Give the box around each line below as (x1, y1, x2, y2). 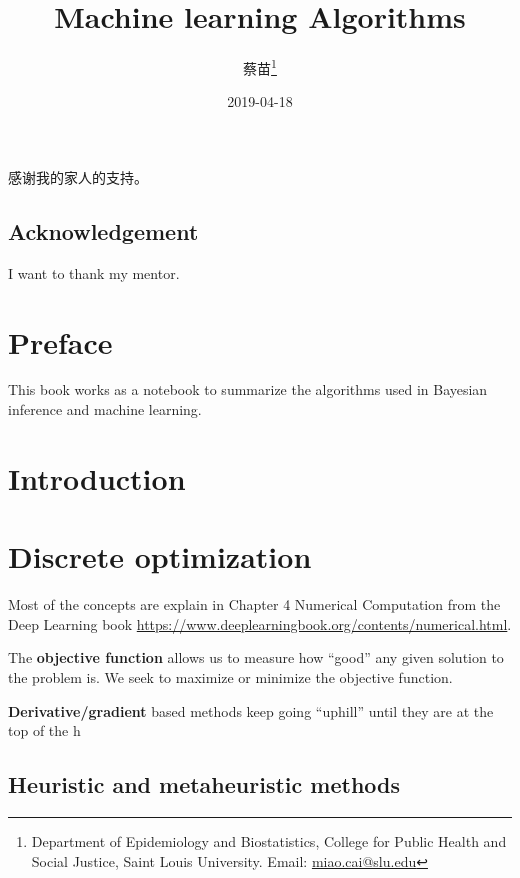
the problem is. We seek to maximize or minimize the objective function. (8, 666, 453, 687)
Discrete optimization (8, 536, 312, 577)
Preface (8, 321, 113, 362)
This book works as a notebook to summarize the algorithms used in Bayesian (8, 379, 488, 400)
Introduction (8, 457, 186, 498)
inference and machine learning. (8, 399, 202, 420)
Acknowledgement (8, 215, 199, 246)
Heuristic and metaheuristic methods (8, 769, 401, 800)
